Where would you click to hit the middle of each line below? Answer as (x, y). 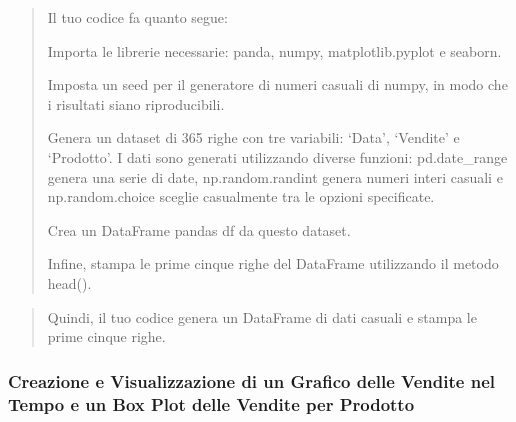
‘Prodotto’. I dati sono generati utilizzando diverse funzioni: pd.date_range (277, 156)
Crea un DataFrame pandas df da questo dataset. (199, 229)
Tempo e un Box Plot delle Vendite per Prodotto (211, 403)
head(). (69, 282)
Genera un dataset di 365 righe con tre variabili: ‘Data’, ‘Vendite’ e (253, 137)
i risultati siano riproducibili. (136, 103)
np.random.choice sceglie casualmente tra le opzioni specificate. (241, 196)
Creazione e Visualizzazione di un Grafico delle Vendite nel (251, 380)
